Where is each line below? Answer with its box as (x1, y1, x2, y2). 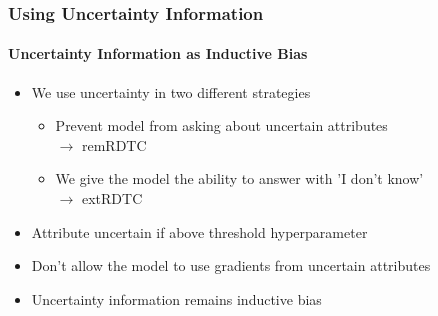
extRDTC (81, 188, 143, 209)
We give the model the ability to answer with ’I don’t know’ (55, 168, 424, 189)
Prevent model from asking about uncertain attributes (55, 115, 388, 136)
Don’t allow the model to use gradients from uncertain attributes (31, 255, 431, 276)
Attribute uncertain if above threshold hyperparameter (31, 221, 368, 242)
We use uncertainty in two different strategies (31, 81, 311, 102)
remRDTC (81, 134, 147, 155)
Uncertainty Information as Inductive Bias (8, 43, 308, 64)
